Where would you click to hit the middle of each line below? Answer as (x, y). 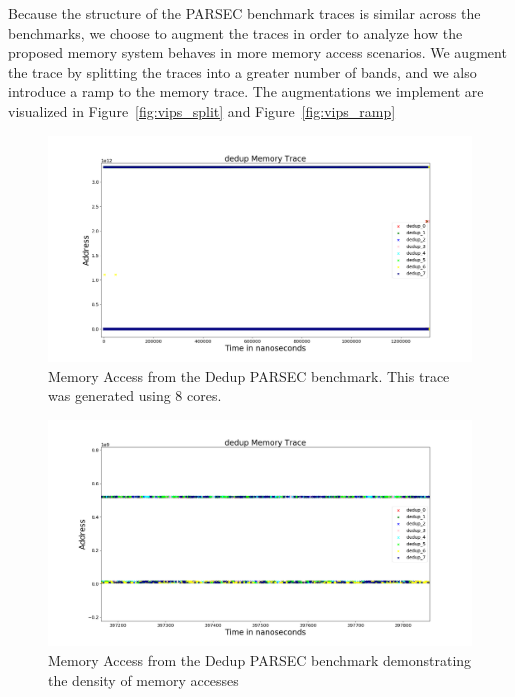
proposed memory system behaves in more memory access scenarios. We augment (257, 52)
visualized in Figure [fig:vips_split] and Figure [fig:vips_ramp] (202, 110)
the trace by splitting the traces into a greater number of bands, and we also (242, 71)
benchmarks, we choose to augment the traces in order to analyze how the (235, 32)
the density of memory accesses (143, 679)
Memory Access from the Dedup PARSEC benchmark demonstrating (260, 659)
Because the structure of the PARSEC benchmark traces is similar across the (244, 13)
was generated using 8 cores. (135, 395)
